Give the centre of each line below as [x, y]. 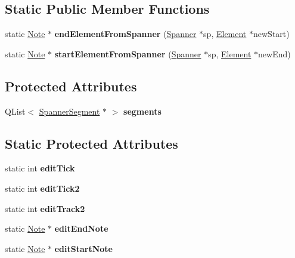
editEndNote [81, 228]
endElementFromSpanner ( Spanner [125, 34]
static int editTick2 [42, 188]
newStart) [271, 34]
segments [142, 111]
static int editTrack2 [45, 208]
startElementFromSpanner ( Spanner [128, 53]
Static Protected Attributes [91, 143]
